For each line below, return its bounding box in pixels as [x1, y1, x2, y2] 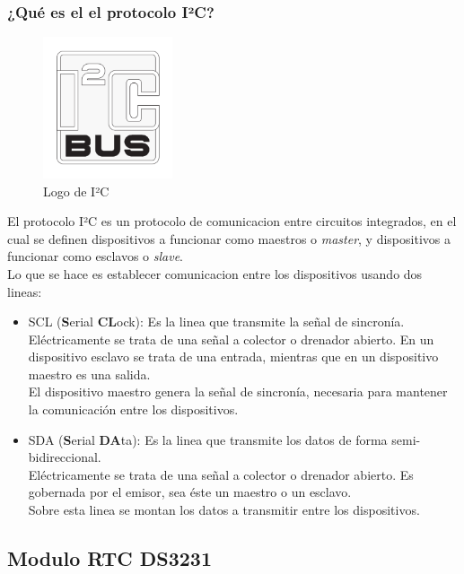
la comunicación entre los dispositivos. [28, 400, 239, 419]
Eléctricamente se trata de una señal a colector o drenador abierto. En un [28, 329, 434, 348]
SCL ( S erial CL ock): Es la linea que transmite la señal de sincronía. [28, 312, 405, 331]
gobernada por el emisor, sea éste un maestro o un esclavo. [28, 483, 352, 501]
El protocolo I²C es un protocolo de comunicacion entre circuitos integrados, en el [7, 212, 457, 230]
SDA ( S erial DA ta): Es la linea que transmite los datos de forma [28, 430, 388, 448]
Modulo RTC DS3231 [7, 544, 212, 572]
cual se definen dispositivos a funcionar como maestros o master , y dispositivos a [7, 229, 451, 248]
